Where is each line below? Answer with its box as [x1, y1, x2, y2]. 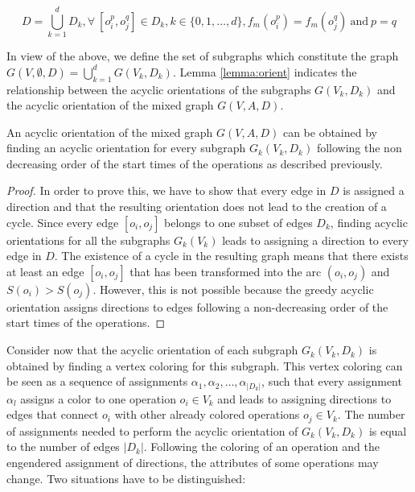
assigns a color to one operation [20, 390, 176, 407]
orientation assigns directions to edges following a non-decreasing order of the [6, 298, 388, 315]
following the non [316, 139, 402, 156]
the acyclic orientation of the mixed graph [6, 97, 214, 114]
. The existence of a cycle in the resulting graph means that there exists [54, 247, 409, 264]
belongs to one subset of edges [164, 213, 313, 230]
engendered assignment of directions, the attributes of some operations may [6, 453, 379, 470]
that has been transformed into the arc [129, 263, 322, 279]
